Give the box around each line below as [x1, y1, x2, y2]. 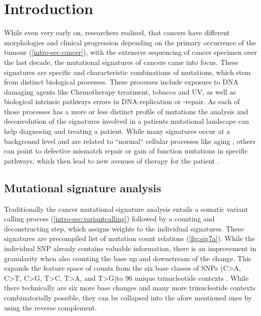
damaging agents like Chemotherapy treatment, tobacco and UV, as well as [4, 86, 236, 97]
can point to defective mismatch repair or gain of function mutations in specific [4, 145, 248, 156]
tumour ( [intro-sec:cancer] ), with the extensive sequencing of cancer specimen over [4, 47, 257, 57]
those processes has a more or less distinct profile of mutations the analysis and [4, 106, 248, 116]
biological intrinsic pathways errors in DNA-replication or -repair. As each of [4, 96, 240, 107]
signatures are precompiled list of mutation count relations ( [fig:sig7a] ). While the [4, 233, 255, 244]
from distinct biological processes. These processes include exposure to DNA [4, 76, 238, 87]
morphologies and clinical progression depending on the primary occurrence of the [4, 37, 256, 47]
